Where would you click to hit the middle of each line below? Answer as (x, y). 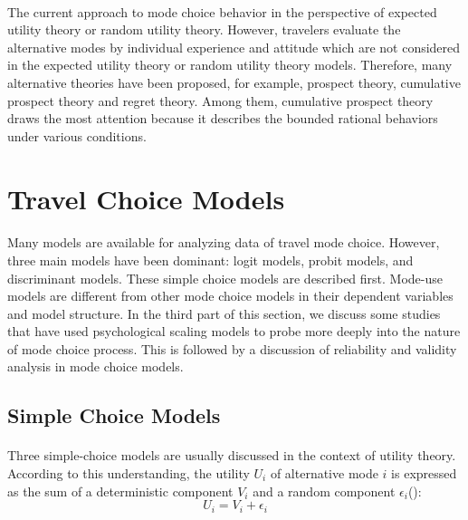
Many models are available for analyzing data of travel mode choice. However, (224, 242)
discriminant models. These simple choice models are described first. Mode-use (225, 278)
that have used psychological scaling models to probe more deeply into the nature (234, 331)
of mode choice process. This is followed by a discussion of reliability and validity (232, 348)
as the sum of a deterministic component (120, 491)
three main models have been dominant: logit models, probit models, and (210, 260)
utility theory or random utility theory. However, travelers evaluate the (204, 29)
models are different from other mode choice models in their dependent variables (230, 296)
